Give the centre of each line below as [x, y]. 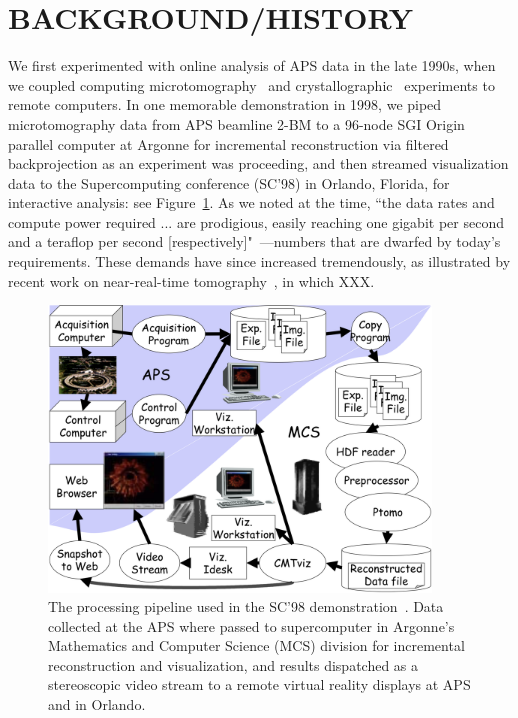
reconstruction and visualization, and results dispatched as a [233, 664]
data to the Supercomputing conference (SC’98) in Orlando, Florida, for [229, 182]
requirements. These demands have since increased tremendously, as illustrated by [259, 261]
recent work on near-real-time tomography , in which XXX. [191, 280]
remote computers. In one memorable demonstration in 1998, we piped [225, 104]
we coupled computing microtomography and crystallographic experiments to [251, 84]
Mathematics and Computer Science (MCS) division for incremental [256, 645]
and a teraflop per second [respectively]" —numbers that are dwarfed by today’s [254, 241]
